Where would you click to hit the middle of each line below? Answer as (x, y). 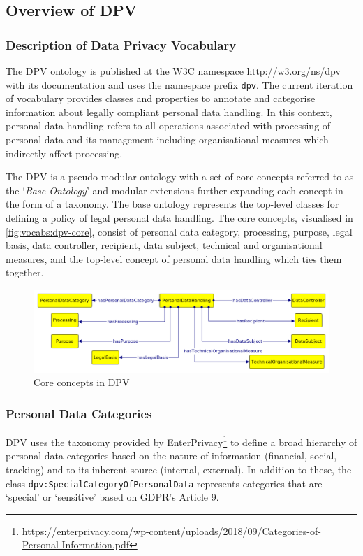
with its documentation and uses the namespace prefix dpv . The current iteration (179, 84)
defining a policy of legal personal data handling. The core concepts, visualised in (179, 218)
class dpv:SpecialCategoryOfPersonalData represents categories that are (164, 483)
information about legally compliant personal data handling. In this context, (169, 112)
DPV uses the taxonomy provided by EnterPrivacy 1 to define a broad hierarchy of (181, 441)
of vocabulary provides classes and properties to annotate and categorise (161, 98)
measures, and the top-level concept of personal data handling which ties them (174, 258)
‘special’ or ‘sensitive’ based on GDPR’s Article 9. (112, 497)
